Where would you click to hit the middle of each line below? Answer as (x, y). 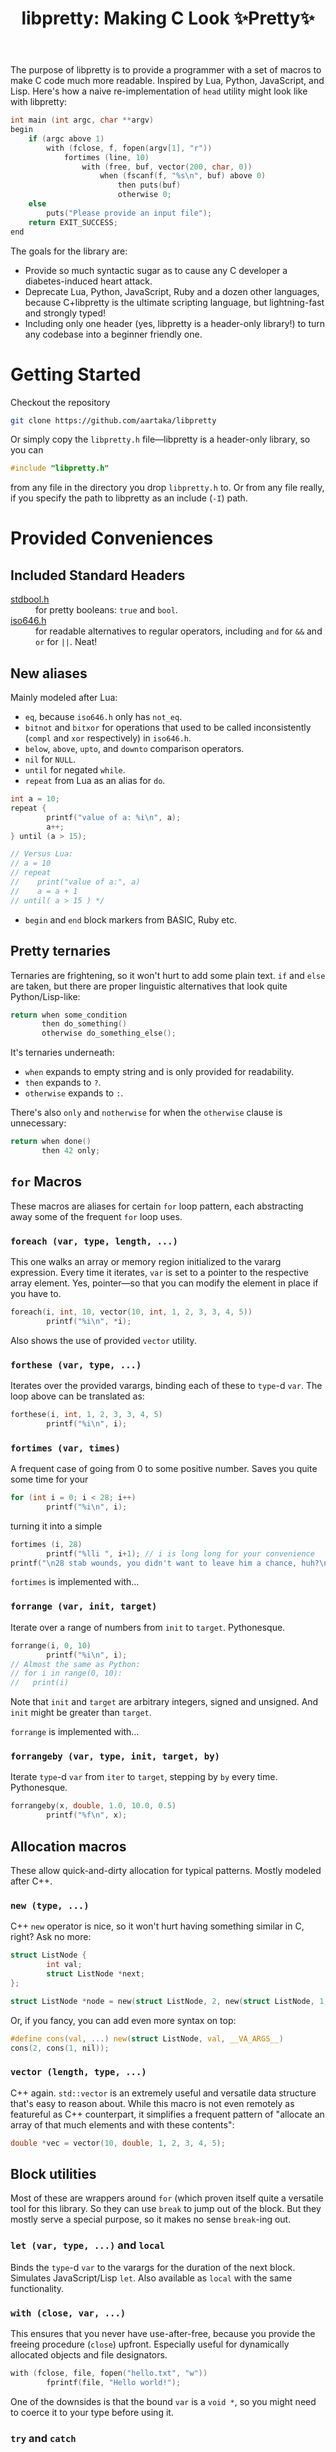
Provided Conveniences (112, 538)
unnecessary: (38, 1123)
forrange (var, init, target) (84, 1606)
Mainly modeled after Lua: (64, 698)
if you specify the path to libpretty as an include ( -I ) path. (129, 498)
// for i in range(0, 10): (66, 1673)
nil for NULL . (50, 759)
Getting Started (76, 374)
